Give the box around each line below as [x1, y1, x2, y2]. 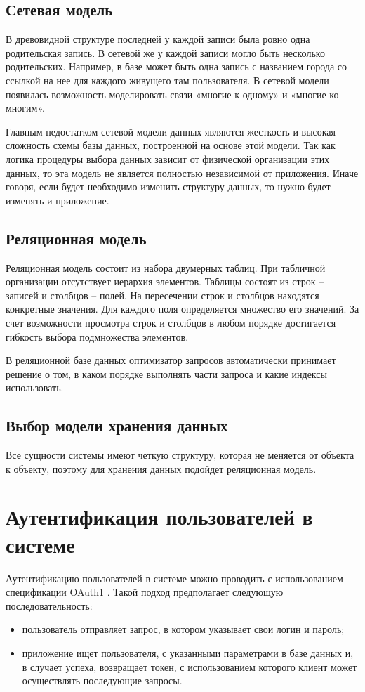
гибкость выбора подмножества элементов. [6, 329, 189, 344]
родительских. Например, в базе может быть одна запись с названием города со [6, 59, 347, 74]
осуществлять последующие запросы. [22, 673, 182, 688]
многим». [6, 100, 45, 115]
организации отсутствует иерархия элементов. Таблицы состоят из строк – [6, 274, 324, 289]
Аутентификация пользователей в [6, 502, 313, 531]
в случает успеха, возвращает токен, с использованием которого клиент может [22, 659, 357, 674]
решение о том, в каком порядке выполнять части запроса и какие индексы [6, 366, 327, 381]
